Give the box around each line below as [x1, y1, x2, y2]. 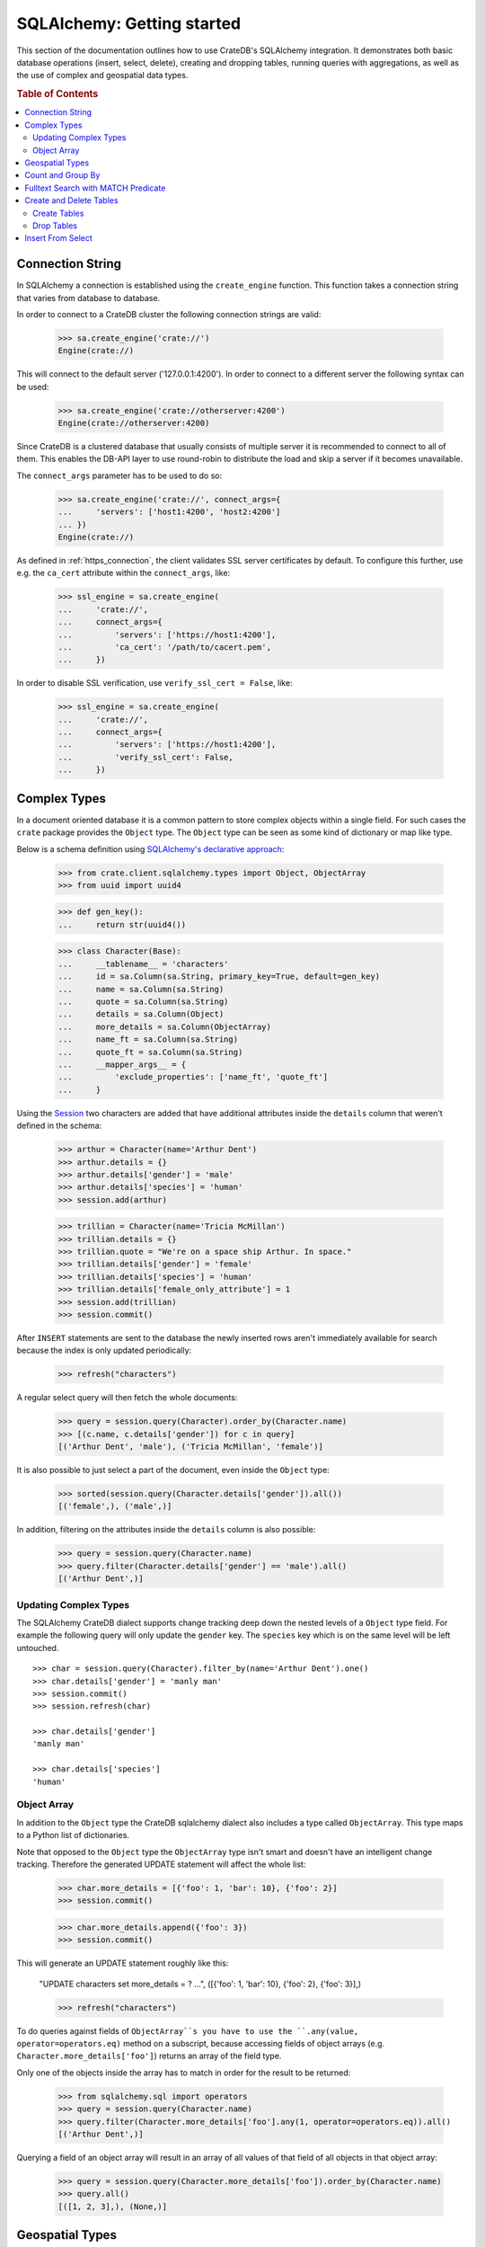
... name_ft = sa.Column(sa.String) [57, 1035, 238, 1044]
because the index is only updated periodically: [16, 1345, 192, 1356]
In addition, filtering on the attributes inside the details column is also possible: [16, 1524, 316, 1535]
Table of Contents [16, 88, 99, 101]
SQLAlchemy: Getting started [16, 13, 242, 33]
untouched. [16, 1642, 59, 1653]
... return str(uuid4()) [57, 919, 187, 929]
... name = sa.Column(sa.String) [57, 984, 225, 994]
